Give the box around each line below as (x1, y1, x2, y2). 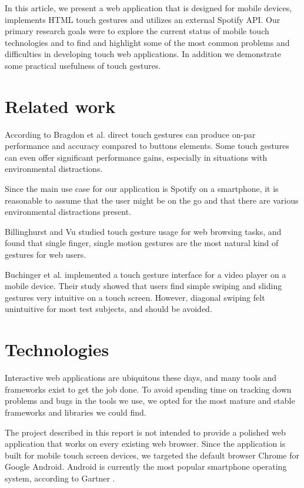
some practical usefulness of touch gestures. (5, 59, 161, 71)
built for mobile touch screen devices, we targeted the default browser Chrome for (5, 449, 299, 461)
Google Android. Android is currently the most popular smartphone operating (5, 460, 287, 473)
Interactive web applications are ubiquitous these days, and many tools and (5, 371, 277, 384)
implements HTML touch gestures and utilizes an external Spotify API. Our (5, 13, 280, 25)
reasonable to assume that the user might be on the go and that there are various (5, 194, 299, 206)
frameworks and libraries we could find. (5, 406, 146, 418)
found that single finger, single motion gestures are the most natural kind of (5, 237, 279, 249)
